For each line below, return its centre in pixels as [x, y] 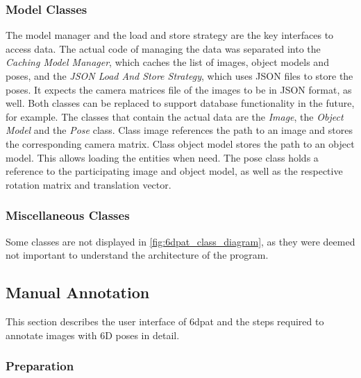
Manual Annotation [78, 292]
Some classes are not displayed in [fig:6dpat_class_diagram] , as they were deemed [180, 241]
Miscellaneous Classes [68, 215]
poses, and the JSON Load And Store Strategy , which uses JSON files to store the [179, 76]
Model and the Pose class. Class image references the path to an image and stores [179, 130]
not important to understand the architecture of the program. [137, 255]
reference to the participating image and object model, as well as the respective [174, 171]
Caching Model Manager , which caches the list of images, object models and [167, 62]
